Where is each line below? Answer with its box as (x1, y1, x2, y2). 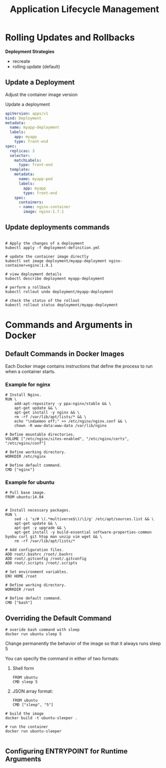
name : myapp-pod (18, 177, 53, 182)
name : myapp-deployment (10, 125, 59, 130)
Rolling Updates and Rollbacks (5, 32, 135, 43)
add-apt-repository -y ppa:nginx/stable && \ (14, 401, 112, 406)
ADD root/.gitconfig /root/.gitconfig (5, 556, 87, 561)
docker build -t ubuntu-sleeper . (5, 716, 78, 721)
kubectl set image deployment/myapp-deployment (5, 258, 107, 264)
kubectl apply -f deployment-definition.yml (5, 245, 100, 250)
